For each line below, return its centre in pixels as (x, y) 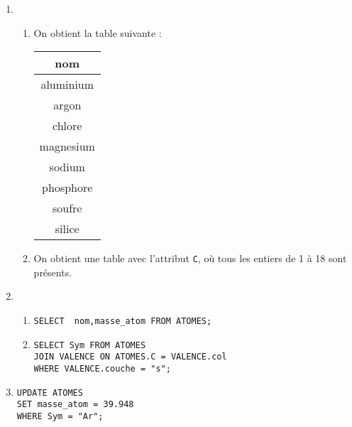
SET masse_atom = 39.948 (75, 405)
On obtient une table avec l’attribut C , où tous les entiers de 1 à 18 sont (190, 258)
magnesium (67, 146)
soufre (67, 208)
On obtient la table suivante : (98, 32)
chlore (67, 126)
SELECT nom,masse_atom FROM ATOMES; (123, 321)
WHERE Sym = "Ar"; (60, 416)
